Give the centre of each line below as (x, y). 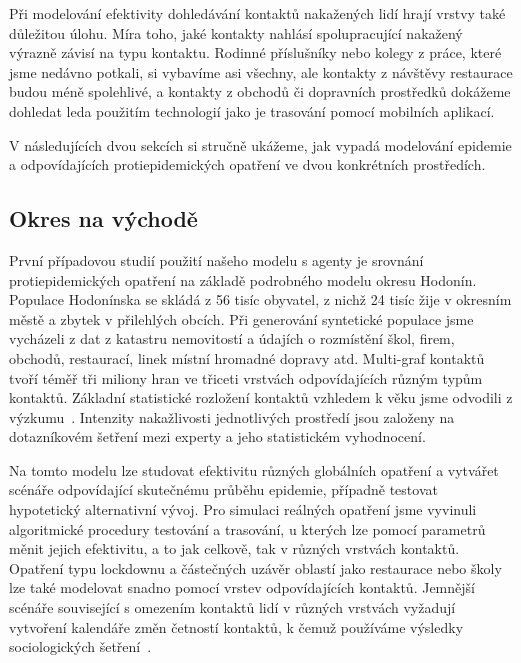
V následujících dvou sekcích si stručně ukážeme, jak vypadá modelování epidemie (260, 144)
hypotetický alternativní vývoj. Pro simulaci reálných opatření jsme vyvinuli (243, 509)
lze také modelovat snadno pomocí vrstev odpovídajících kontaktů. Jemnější (242, 587)
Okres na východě (103, 218)
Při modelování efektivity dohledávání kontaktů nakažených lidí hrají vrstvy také (257, 13)
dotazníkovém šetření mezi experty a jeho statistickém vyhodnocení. (217, 436)
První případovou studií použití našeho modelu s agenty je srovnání (216, 259)
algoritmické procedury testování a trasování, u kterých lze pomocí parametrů (247, 528)
